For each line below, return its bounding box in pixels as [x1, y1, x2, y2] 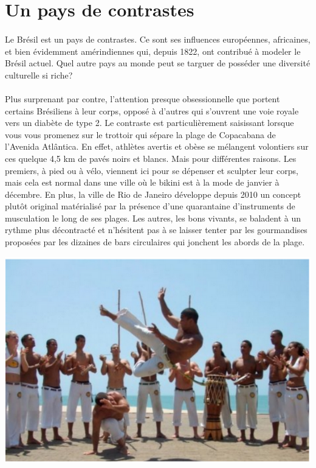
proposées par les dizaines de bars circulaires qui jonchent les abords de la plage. [5, 236, 305, 248]
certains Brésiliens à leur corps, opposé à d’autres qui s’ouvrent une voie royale [5, 104, 299, 117]
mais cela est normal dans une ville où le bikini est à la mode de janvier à [5, 176, 280, 189]
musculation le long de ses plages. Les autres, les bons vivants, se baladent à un [5, 211, 301, 224]
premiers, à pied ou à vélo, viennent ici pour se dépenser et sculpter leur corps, [5, 164, 298, 176]
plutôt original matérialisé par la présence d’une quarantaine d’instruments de [5, 200, 295, 212]
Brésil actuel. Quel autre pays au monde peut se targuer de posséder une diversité [5, 57, 311, 69]
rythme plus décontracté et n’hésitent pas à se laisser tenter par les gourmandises [5, 223, 307, 236]
